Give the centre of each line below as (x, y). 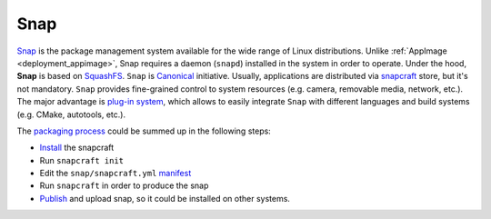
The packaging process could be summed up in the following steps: (144, 131)
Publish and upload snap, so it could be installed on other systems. (165, 198)
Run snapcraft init (82, 160)
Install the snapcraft (77, 148)
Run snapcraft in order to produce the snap (124, 185)
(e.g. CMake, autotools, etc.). (71, 114)
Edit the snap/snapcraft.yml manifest (115, 174)
